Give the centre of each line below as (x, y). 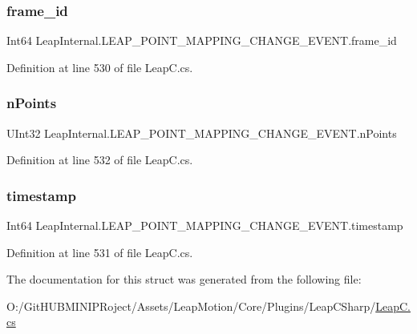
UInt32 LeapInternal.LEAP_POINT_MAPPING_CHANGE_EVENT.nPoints (202, 133)
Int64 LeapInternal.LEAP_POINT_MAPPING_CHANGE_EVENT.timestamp (205, 225)
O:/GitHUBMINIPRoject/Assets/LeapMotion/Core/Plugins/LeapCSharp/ (191, 306)
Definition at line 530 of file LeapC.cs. (100, 67)
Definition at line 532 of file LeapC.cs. (100, 160)
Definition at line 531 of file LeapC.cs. (100, 252)
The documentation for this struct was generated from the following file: (184, 279)
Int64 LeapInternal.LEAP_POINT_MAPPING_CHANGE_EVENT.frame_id (202, 40)
